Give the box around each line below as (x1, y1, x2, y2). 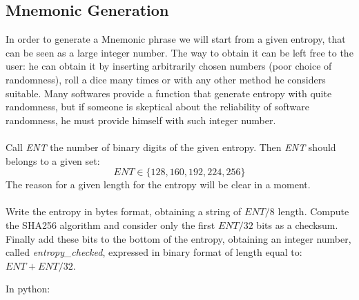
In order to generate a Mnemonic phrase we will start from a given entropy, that (6, 32, 346, 46)
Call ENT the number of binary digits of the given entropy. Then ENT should (6, 139, 336, 154)
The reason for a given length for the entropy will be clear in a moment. (6, 177, 311, 192)
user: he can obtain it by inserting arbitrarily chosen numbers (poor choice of (6, 59, 332, 73)
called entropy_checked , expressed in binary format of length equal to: (6, 245, 302, 259)
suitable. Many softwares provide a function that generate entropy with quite (6, 86, 332, 100)
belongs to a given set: (6, 153, 100, 168)
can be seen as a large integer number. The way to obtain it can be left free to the (6, 45, 353, 59)
